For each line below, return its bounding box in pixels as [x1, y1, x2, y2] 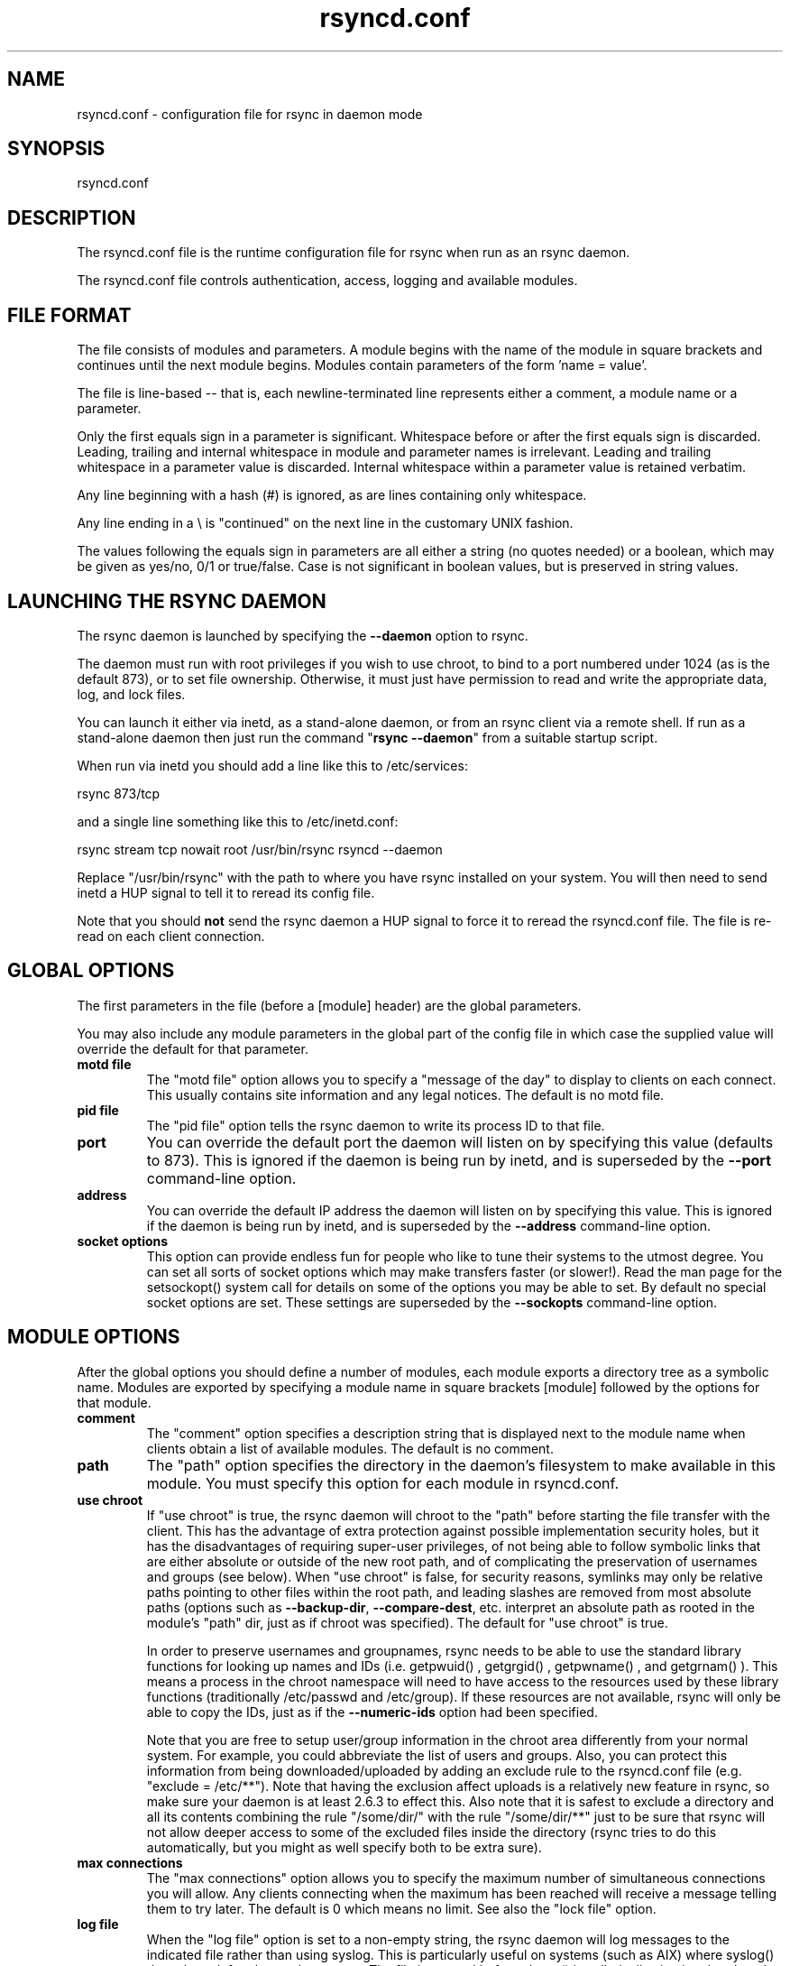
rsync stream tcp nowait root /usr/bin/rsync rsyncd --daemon [77, 841, 443, 857]
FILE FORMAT [7, 303, 132, 327]
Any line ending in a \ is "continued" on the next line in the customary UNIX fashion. [77, 515, 574, 531]
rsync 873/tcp [77, 785, 161, 801]
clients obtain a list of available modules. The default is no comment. [146, 1440, 554, 1456]
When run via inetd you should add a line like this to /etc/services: [77, 757, 468, 773]
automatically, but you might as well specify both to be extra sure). [146, 1839, 542, 1855]
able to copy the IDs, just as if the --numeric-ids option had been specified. [146, 1703, 598, 1720]
